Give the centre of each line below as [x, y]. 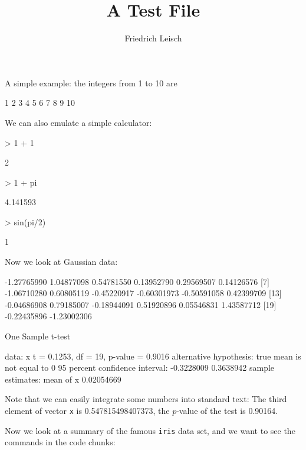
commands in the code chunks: [60, 442]
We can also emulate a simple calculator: [78, 122]
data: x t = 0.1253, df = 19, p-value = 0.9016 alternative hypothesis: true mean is [153, 356]
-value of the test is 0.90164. [227, 410]
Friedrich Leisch [153, 38]
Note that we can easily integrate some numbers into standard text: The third [146, 399]
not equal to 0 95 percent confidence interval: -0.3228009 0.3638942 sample [140, 368]
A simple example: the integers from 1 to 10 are [91, 82]
